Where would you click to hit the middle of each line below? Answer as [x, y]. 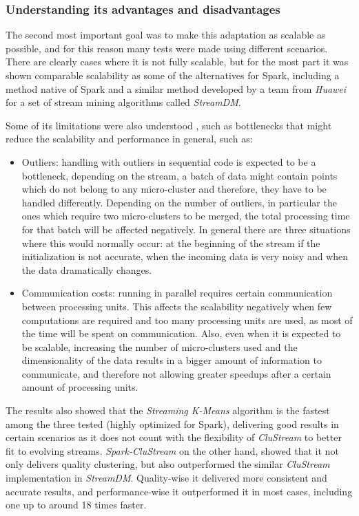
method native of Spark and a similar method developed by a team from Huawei [176, 88]
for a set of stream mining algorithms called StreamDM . [123, 102]
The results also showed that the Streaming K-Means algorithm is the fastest [168, 410]
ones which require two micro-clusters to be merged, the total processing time [186, 216]
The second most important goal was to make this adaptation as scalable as [166, 35]
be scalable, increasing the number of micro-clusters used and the [160, 346]
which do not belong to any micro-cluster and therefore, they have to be [174, 189]
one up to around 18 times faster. [76, 505]
